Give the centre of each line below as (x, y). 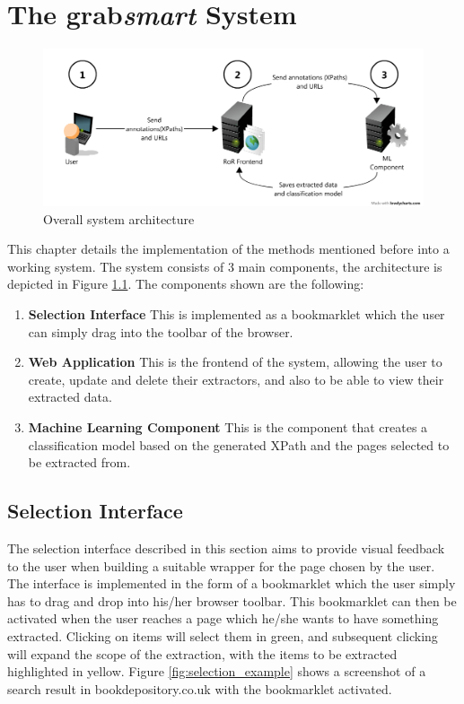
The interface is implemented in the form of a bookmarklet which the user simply (232, 583)
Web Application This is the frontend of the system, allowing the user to (235, 362)
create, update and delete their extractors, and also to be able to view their (236, 379)
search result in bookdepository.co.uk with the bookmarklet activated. (200, 688)
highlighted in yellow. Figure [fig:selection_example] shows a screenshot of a (217, 671)
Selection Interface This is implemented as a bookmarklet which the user (236, 314)
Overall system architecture (119, 218)
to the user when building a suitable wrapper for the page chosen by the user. (221, 565)
